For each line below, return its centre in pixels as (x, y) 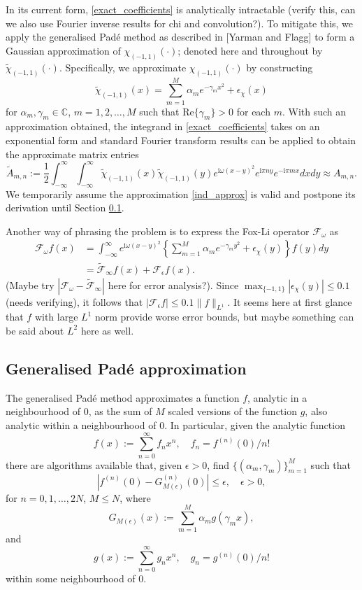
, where (135, 497)
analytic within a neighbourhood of (81, 424)
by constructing (280, 67)
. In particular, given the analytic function (255, 424)
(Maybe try (30, 285)
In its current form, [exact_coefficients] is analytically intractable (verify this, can (181, 9)
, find (218, 464)
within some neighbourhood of (71, 578)
